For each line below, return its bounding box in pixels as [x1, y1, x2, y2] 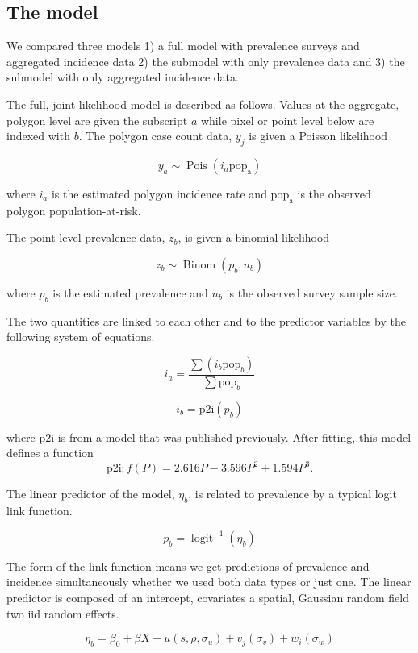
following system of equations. [6, 328, 155, 345]
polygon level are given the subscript [6, 111, 188, 128]
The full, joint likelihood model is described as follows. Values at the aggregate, [6, 95, 399, 112]
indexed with [6, 127, 70, 144]
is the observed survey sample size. [226, 284, 398, 301]
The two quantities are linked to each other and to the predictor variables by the [6, 312, 406, 329]
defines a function [6, 444, 94, 461]
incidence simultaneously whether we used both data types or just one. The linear [6, 573, 412, 590]
